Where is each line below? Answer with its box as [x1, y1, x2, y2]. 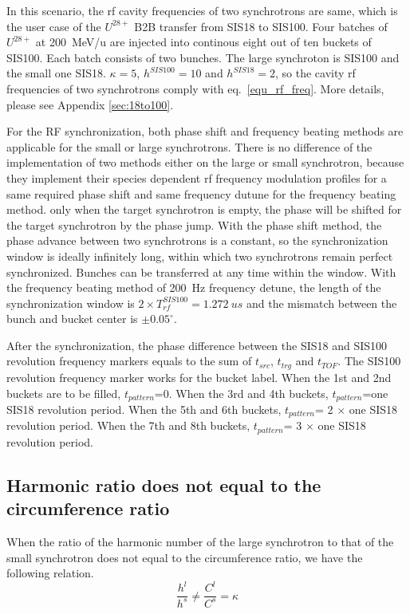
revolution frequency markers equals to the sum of [6, 352, 252, 369]
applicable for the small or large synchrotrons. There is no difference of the [6, 138, 373, 155]
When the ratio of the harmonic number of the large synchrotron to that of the [6, 533, 394, 550]
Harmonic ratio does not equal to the [6, 472, 321, 497]
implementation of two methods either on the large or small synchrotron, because [6, 154, 404, 171]
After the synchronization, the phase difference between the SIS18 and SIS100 [6, 337, 388, 353]
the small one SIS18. [6, 65, 106, 81]
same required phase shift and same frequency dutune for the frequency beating [6, 185, 396, 202]
